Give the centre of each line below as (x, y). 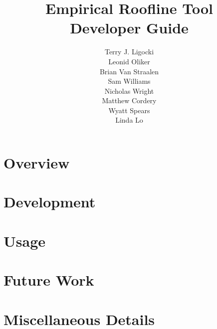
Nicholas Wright (129, 90)
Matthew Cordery (129, 100)
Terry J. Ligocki (129, 52)
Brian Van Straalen (129, 71)
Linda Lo (129, 120)
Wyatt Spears (129, 110)
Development (50, 202)
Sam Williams (129, 81)
